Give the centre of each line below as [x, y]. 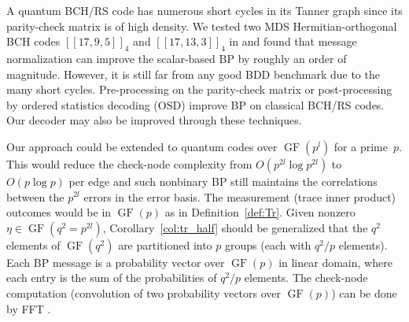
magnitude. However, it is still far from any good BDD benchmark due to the [193, 74]
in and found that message [293, 41]
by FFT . [29, 308]
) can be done [364, 292]
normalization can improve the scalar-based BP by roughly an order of [177, 58]
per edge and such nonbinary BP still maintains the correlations [223, 181]
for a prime [361, 146]
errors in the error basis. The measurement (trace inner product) [240, 196]
